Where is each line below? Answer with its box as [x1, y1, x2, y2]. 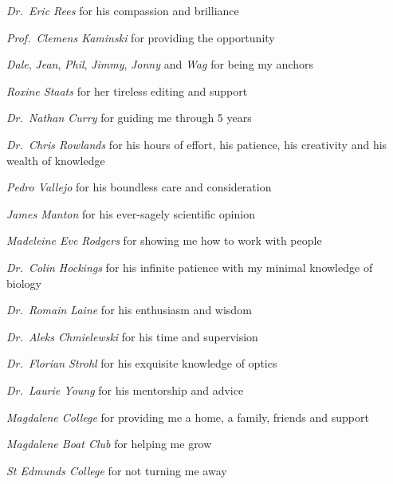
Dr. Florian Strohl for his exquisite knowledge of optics [6, 355, 277, 372]
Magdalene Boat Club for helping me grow [6, 435, 212, 452]
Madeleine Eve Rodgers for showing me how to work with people [6, 232, 322, 249]
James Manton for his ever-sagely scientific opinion [6, 205, 255, 222]
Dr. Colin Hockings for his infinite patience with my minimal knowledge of [6, 258, 373, 275]
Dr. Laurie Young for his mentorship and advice [6, 381, 244, 398]
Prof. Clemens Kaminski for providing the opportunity [6, 29, 275, 45]
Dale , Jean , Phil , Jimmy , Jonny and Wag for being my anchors [6, 56, 314, 73]
